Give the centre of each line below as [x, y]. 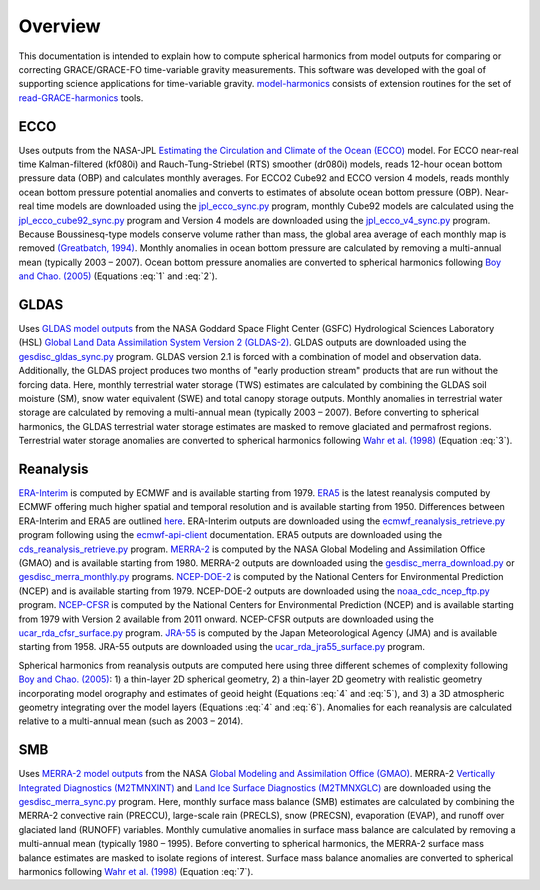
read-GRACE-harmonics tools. [81, 97]
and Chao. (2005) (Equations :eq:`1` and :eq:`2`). [118, 276]
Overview [59, 26]
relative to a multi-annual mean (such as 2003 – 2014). [131, 721]
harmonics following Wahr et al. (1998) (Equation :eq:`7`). [136, 871]
